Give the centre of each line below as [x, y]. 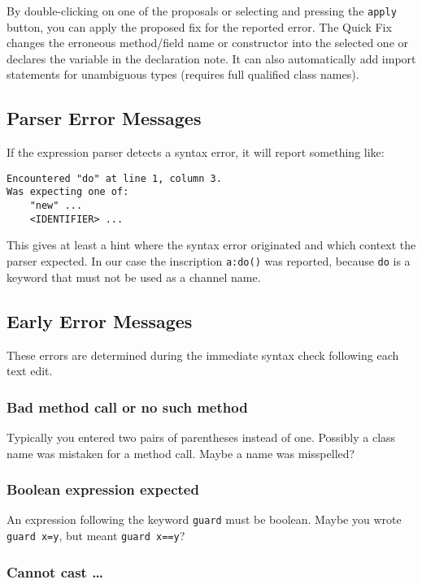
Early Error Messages [100, 320]
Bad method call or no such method [127, 407]
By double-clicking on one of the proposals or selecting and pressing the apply [202, 11]
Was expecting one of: [68, 192]
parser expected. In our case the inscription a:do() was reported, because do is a [209, 261]
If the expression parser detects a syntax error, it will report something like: [196, 152]
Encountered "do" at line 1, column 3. [114, 178]
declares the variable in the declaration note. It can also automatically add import [211, 58]
